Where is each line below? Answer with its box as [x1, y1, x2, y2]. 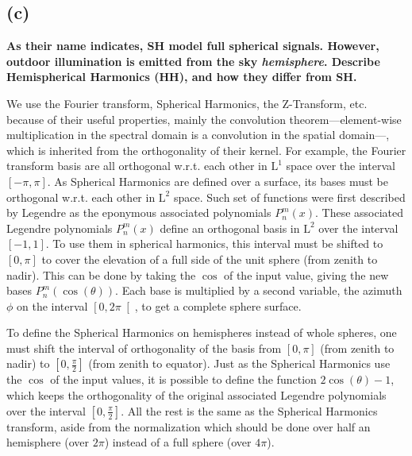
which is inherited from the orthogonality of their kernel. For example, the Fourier [6, 141, 406, 158]
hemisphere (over [6, 434, 89, 450]
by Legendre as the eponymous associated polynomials [6, 204, 271, 221]
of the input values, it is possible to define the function [50, 371, 317, 388]
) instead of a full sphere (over [104, 434, 252, 450]
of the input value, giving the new [223, 266, 389, 283]
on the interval [17, 297, 88, 314]
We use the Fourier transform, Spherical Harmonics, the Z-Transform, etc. [6, 95, 368, 111]
